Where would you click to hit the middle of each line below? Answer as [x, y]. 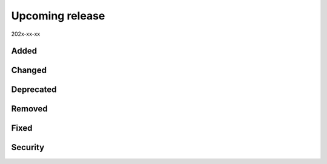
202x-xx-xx [26, 34]
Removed [29, 109]
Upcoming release [58, 16]
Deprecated [34, 90]
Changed [29, 71]
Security [28, 147]
